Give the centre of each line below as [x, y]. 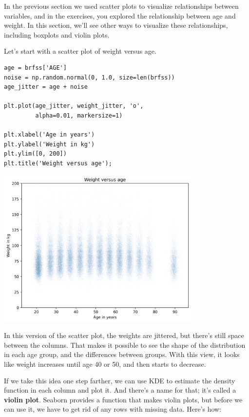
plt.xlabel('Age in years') [49, 135]
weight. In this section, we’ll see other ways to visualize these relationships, [116, 25]
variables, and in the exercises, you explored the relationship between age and [120, 15]
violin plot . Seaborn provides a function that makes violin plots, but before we [123, 399]
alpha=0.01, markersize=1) [79, 115]
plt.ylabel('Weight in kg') [49, 144]
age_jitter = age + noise [46, 87]
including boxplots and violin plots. [57, 34]
